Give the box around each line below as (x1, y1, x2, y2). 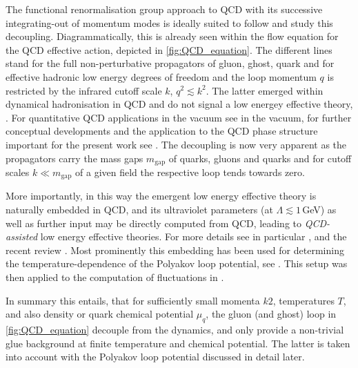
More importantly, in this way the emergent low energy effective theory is (6, 188, 317, 203)
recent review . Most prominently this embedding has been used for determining (6, 242, 344, 257)
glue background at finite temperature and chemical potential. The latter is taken (6, 336, 350, 350)
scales (6, 164, 30, 179)
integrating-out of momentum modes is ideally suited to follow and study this (6, 15, 333, 30)
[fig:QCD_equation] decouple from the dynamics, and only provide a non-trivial (6, 322, 344, 336)
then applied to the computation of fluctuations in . (6, 270, 224, 284)
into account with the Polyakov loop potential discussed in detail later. (6, 349, 305, 364)
